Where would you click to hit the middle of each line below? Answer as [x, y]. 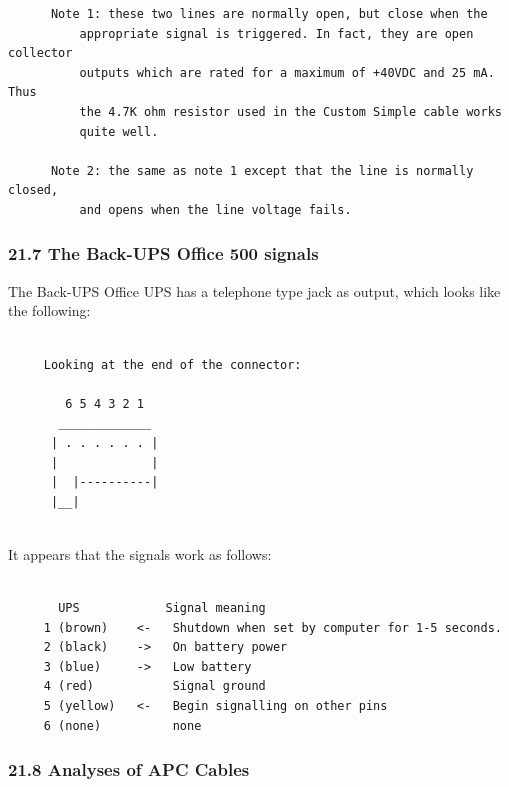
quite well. [119, 131]
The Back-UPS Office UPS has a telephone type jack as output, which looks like [254, 290]
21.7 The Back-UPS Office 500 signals [163, 253]
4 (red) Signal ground [154, 686]
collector [40, 53]
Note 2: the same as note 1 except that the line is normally [262, 170]
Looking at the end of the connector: [172, 364]
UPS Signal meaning [162, 608]
